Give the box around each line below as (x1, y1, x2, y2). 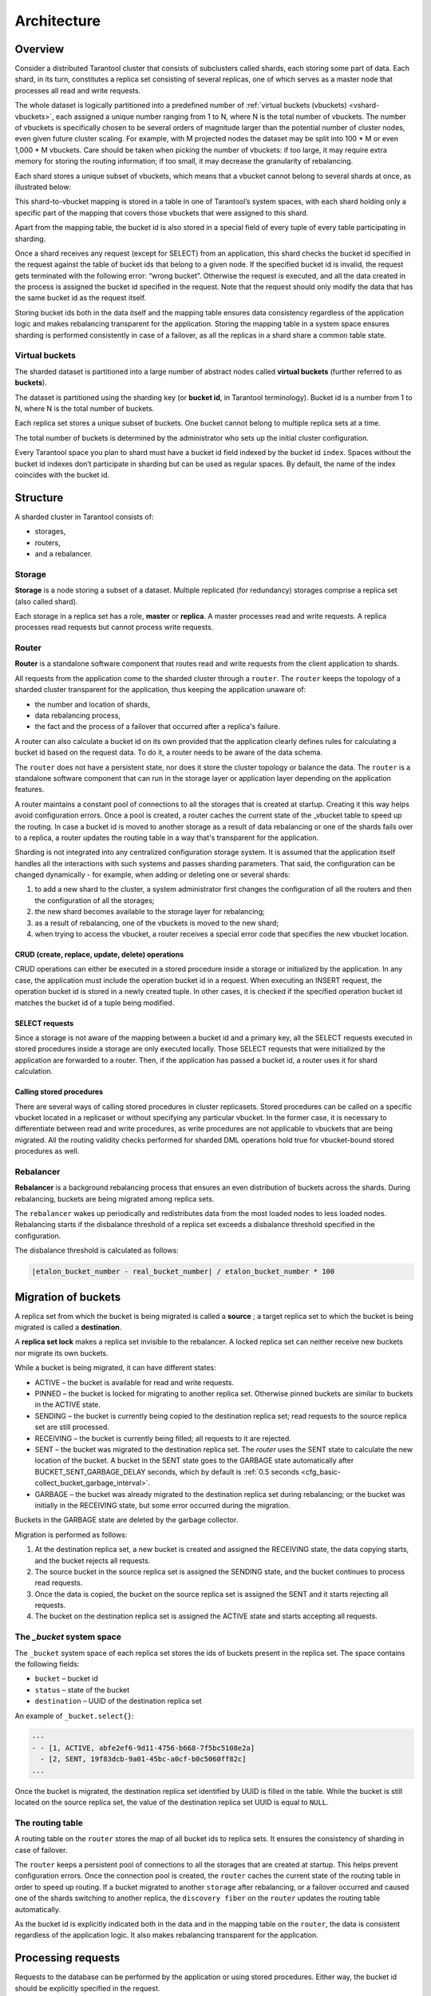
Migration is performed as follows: (14, 1530, 128, 1539)
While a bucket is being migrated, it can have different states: (14, 1363, 216, 1372)
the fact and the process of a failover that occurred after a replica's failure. (34, 722, 281, 731)
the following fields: (14, 1659, 80, 1669)
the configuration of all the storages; (34, 895, 155, 905)
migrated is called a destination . (14, 1322, 122, 1333)
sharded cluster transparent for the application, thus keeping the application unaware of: (14, 685, 306, 695)
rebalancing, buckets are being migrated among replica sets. (14, 1194, 215, 1203)
